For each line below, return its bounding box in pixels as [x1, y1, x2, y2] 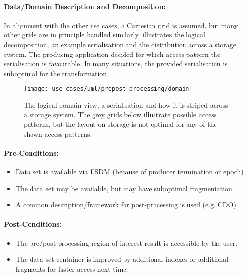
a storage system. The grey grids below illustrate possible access [24, 109, 217, 119]
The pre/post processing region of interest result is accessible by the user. [15, 237, 238, 248]
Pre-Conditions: [4, 147, 59, 158]
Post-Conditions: [4, 219, 62, 229]
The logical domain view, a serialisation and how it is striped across [24, 100, 228, 110]
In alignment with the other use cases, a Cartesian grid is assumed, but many [4, 20, 238, 30]
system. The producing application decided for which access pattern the [4, 49, 220, 59]
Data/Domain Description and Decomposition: [4, 1, 166, 11]
